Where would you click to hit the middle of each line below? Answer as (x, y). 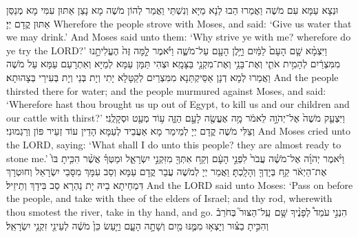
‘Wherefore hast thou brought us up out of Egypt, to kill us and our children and (178, 104)
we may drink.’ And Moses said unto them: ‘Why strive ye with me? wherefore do (179, 37)
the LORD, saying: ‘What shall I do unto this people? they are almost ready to (174, 144)
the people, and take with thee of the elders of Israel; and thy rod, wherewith (169, 198)
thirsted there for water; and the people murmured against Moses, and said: (166, 90)
